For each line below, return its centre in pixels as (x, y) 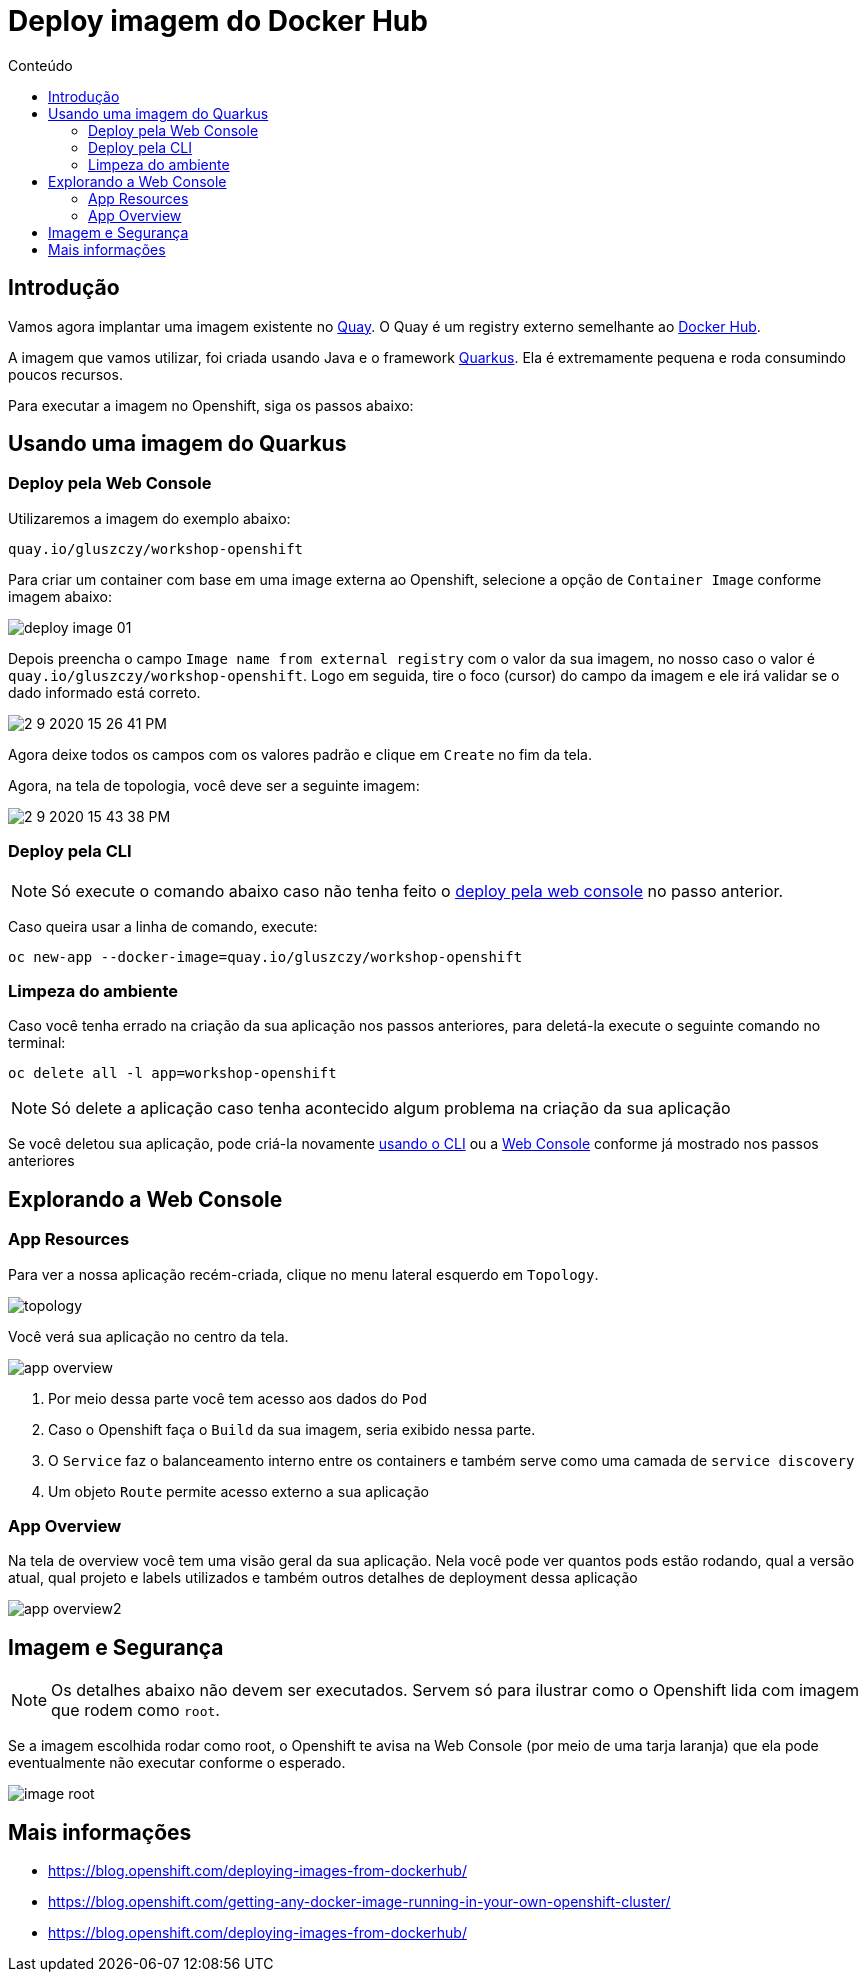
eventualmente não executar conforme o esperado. (177, 1763)
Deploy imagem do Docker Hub (218, 21)
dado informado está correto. (104, 692)
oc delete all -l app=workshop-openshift (172, 1073)
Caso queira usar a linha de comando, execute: (163, 926)
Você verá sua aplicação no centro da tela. (148, 1336)
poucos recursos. (65, 374)
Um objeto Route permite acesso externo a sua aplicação (238, 1491)
